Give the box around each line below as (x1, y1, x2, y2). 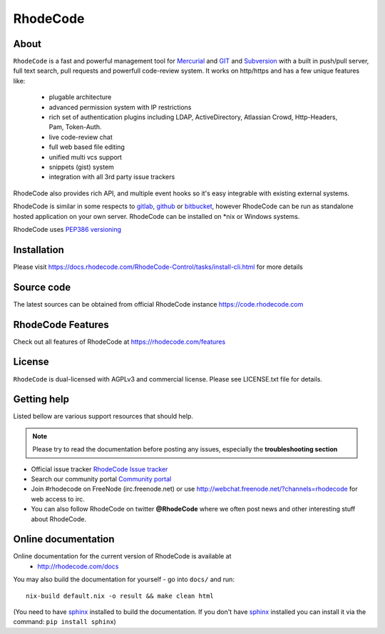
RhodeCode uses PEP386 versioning (13, 225, 121, 233)
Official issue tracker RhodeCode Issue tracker (31, 464, 168, 474)
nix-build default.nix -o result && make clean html (26, 592, 214, 600)
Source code (13, 281, 71, 293)
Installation (13, 243, 64, 256)
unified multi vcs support (48, 153, 123, 161)
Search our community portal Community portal (31, 475, 172, 484)
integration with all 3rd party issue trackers (48, 173, 175, 181)
